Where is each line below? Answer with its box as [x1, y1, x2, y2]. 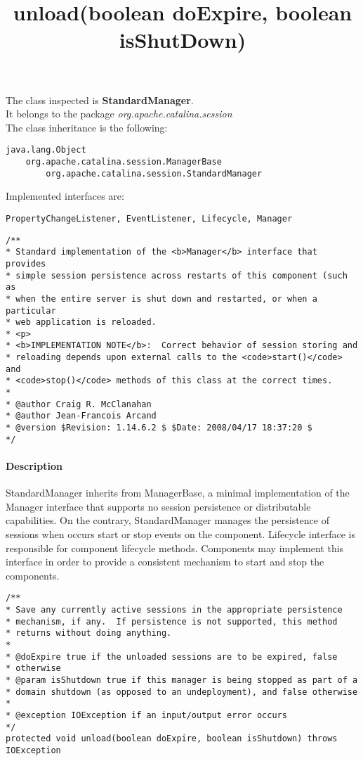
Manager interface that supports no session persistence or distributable [6, 499, 311, 513]
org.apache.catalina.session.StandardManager [46, 168, 263, 179]
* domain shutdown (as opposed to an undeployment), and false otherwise [6, 686, 358, 697]
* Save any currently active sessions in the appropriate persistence [6, 604, 343, 615]
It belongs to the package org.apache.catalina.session [6, 106, 232, 121]
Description [6, 458, 63, 473]
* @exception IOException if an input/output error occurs [6, 710, 287, 720]
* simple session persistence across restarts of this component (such [6, 270, 348, 281]
